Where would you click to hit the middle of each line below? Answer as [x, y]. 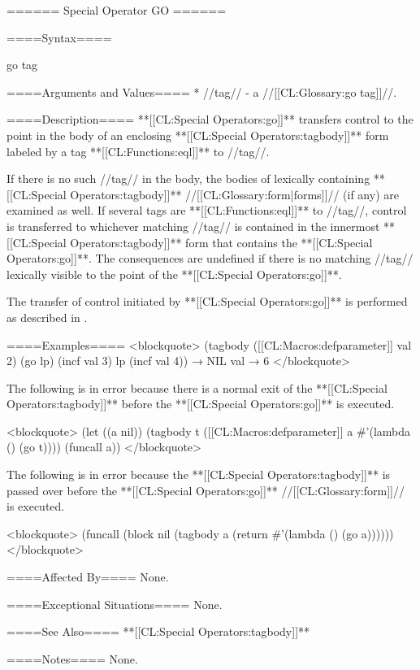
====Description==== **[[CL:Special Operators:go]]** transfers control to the [210, 119]
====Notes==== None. [72, 658]
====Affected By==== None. [88, 577]
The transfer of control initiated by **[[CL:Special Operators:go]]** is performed [207, 301]
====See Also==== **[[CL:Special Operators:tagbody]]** [158, 631]
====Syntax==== [59, 37]
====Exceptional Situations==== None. [115, 604]
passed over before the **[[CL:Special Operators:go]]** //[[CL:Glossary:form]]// [206, 490]
